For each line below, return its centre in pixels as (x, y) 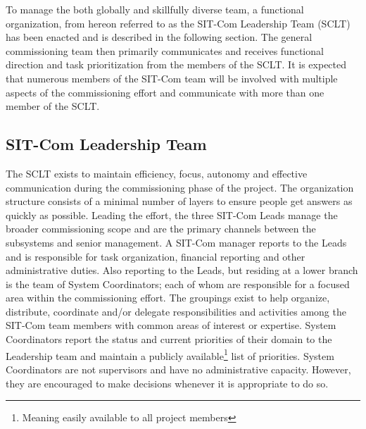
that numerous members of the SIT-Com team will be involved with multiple (172, 78)
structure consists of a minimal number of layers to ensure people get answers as (179, 201)
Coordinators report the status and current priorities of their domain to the (169, 339)
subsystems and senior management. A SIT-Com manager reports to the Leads (176, 242)
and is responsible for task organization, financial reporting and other (156, 256)
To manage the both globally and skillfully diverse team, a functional (155, 9)
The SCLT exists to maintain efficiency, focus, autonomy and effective (157, 173)
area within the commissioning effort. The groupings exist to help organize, (168, 298)
